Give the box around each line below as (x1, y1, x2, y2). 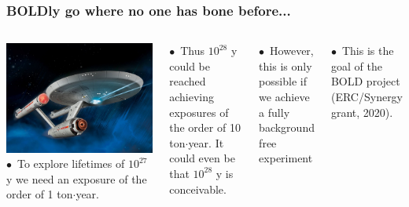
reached (169, 73, 206, 89)
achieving (169, 89, 215, 104)
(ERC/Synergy (330, 89, 403, 104)
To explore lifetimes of (17, 155, 125, 172)
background (259, 119, 315, 136)
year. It (188, 134, 224, 151)
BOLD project (330, 73, 400, 89)
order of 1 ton (6, 186, 73, 202)
